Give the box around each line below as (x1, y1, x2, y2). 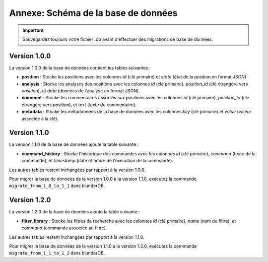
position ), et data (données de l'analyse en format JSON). (21, 88, 140, 94)
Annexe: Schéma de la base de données (9, 7, 178, 18)
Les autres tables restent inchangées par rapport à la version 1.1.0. (9, 234, 145, 240)
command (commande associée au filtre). (21, 225, 107, 231)
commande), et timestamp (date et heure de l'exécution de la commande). (21, 158, 174, 164)
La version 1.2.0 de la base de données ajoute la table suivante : (9, 209, 140, 215)
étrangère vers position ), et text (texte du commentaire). (21, 102, 136, 108)
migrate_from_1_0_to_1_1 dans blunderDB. (9, 183, 105, 189)
